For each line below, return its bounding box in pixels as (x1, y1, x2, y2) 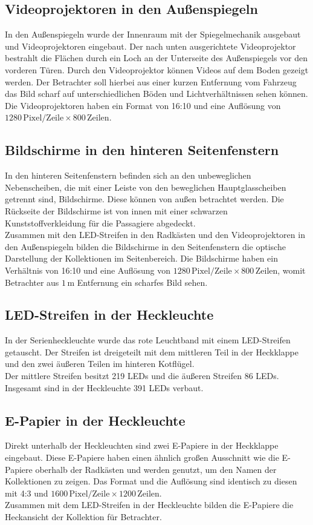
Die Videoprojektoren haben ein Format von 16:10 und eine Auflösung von (5, 99, 281, 111)
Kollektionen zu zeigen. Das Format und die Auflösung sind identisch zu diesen (5, 475, 297, 487)
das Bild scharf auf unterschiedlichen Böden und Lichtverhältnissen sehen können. (5, 87, 308, 100)
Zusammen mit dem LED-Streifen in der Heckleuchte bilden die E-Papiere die (5, 498, 294, 511)
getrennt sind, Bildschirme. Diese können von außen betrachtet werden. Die (5, 193, 284, 205)
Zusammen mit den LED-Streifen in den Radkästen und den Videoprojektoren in (5, 228, 305, 241)
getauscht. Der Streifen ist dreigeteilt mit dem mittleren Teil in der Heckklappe (5, 345, 298, 358)
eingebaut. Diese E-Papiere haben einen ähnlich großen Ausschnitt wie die (5, 451, 279, 464)
